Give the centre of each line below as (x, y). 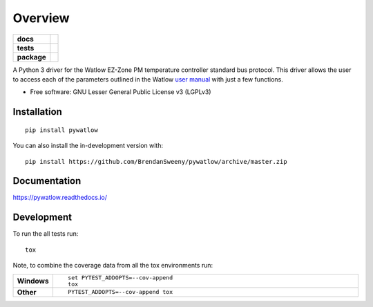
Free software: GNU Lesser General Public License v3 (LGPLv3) (121, 92)
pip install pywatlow (61, 130)
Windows (33, 281)
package (31, 57)
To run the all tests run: (46, 234)
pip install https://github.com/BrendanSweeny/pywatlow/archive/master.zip (156, 161)
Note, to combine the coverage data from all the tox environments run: (113, 266)
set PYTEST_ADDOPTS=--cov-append (120, 278)
